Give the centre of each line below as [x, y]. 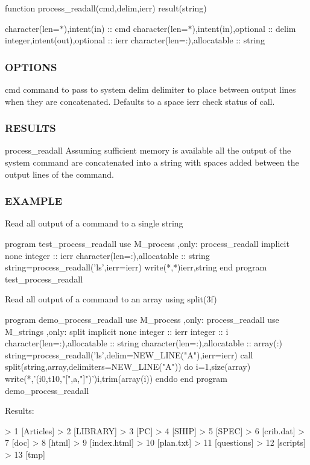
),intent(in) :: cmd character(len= [126, 28]
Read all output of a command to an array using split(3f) [111, 299]
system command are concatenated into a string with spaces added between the [152, 162]
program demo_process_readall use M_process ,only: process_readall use [142, 319]
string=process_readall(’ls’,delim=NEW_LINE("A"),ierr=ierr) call [129, 354]
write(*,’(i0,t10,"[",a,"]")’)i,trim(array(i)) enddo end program [116, 378]
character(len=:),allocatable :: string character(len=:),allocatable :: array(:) [144, 343]
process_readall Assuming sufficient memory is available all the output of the [148, 150]
